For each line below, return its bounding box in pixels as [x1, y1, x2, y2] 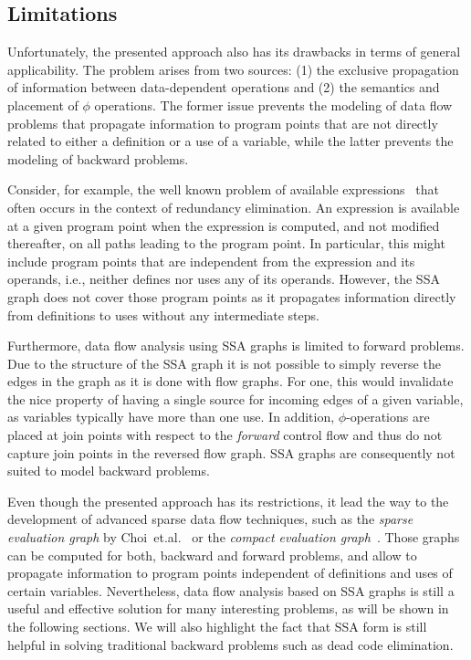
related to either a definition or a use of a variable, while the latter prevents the [7, 131, 454, 151]
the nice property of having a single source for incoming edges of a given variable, [7, 389, 464, 408]
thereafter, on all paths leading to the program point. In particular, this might [7, 234, 445, 253]
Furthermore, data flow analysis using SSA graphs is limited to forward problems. [7, 336, 465, 355]
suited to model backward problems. [7, 461, 210, 480]
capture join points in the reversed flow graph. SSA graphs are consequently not [7, 443, 455, 462]
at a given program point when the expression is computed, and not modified [7, 215, 440, 235]
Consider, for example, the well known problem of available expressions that [7, 180, 439, 199]
